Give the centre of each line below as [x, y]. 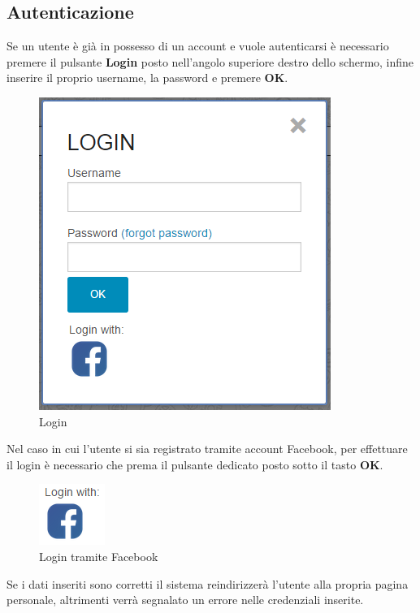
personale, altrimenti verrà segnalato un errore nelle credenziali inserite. [185, 600]
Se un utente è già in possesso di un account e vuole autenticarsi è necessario [198, 46]
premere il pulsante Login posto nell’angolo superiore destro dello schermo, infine [210, 61]
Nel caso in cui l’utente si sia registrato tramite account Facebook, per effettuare [207, 449]
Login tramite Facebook [99, 556]
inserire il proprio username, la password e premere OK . [147, 78]
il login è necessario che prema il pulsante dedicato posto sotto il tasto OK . [195, 464]
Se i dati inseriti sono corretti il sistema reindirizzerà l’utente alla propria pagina [208, 583]
